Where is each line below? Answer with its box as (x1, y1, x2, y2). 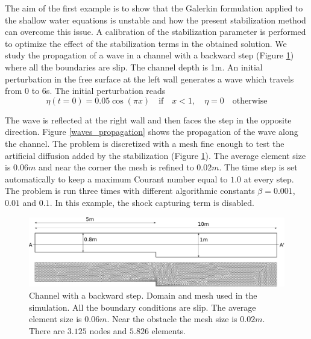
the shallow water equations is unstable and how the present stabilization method (5, 13, 306, 26)
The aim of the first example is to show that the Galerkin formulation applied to (5, 2, 303, 14)
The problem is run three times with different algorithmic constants (5, 184, 255, 197)
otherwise (232, 96, 268, 105)
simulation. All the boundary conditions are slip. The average (29, 300, 256, 313)
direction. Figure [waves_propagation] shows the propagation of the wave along (5, 125, 298, 138)
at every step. (243, 172, 294, 185)
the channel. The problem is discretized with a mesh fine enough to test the (5, 137, 284, 149)
